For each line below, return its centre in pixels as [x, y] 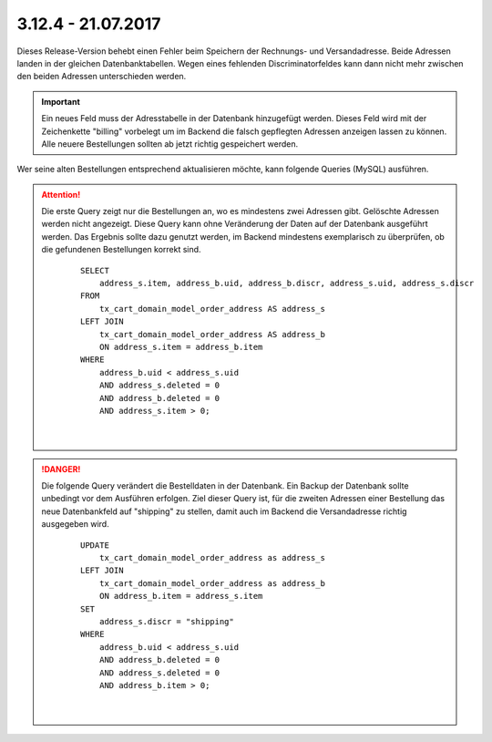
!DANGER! [61, 469]
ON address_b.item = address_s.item [181, 596]
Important [61, 101]
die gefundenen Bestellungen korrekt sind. [121, 250]
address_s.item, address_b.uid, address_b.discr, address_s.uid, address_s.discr [287, 283]
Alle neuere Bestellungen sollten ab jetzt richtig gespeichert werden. [170, 144]
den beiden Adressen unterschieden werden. [102, 77]
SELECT [95, 270]
